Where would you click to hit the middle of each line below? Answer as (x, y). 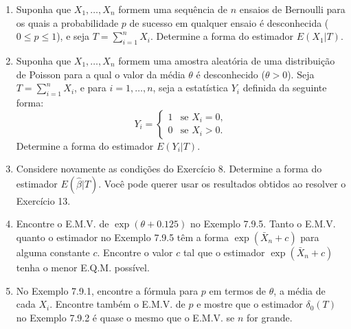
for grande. (270, 317)
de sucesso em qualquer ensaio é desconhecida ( (229, 22)
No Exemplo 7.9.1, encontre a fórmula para (107, 290)
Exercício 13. (43, 200)
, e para (90, 88)
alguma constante (53, 252)
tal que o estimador (224, 252)
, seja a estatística (191, 88)
